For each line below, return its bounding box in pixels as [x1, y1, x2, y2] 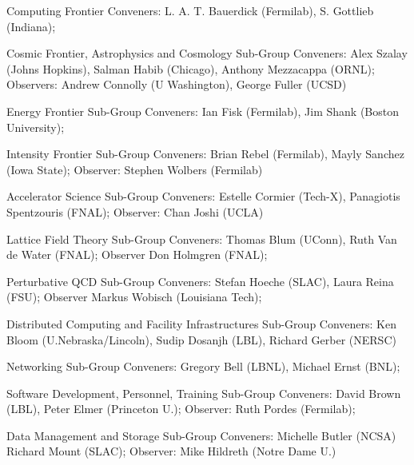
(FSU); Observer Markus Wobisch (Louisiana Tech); [6, 288, 262, 305]
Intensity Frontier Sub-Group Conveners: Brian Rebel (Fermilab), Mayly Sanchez [6, 145, 404, 162]
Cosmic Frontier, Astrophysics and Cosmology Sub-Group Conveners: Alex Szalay [6, 45, 408, 62]
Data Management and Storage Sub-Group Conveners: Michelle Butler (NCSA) [6, 427, 396, 443]
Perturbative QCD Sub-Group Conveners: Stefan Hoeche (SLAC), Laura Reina [6, 272, 394, 289]
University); [6, 118, 65, 135]
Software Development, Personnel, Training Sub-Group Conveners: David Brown [6, 384, 401, 401]
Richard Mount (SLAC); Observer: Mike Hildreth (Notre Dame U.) [6, 443, 336, 459]
